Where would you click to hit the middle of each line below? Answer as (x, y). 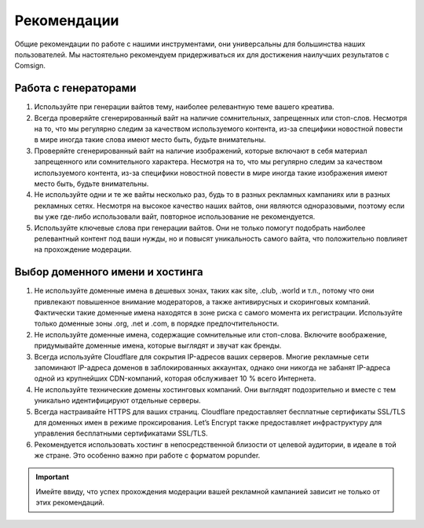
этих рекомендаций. (70, 503)
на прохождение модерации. (83, 249)
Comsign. (30, 66)
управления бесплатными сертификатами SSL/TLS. (121, 433)
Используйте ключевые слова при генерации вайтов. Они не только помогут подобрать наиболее (200, 228)
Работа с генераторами (75, 88)
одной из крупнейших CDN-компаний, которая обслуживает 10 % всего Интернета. (175, 379)
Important (53, 477)
